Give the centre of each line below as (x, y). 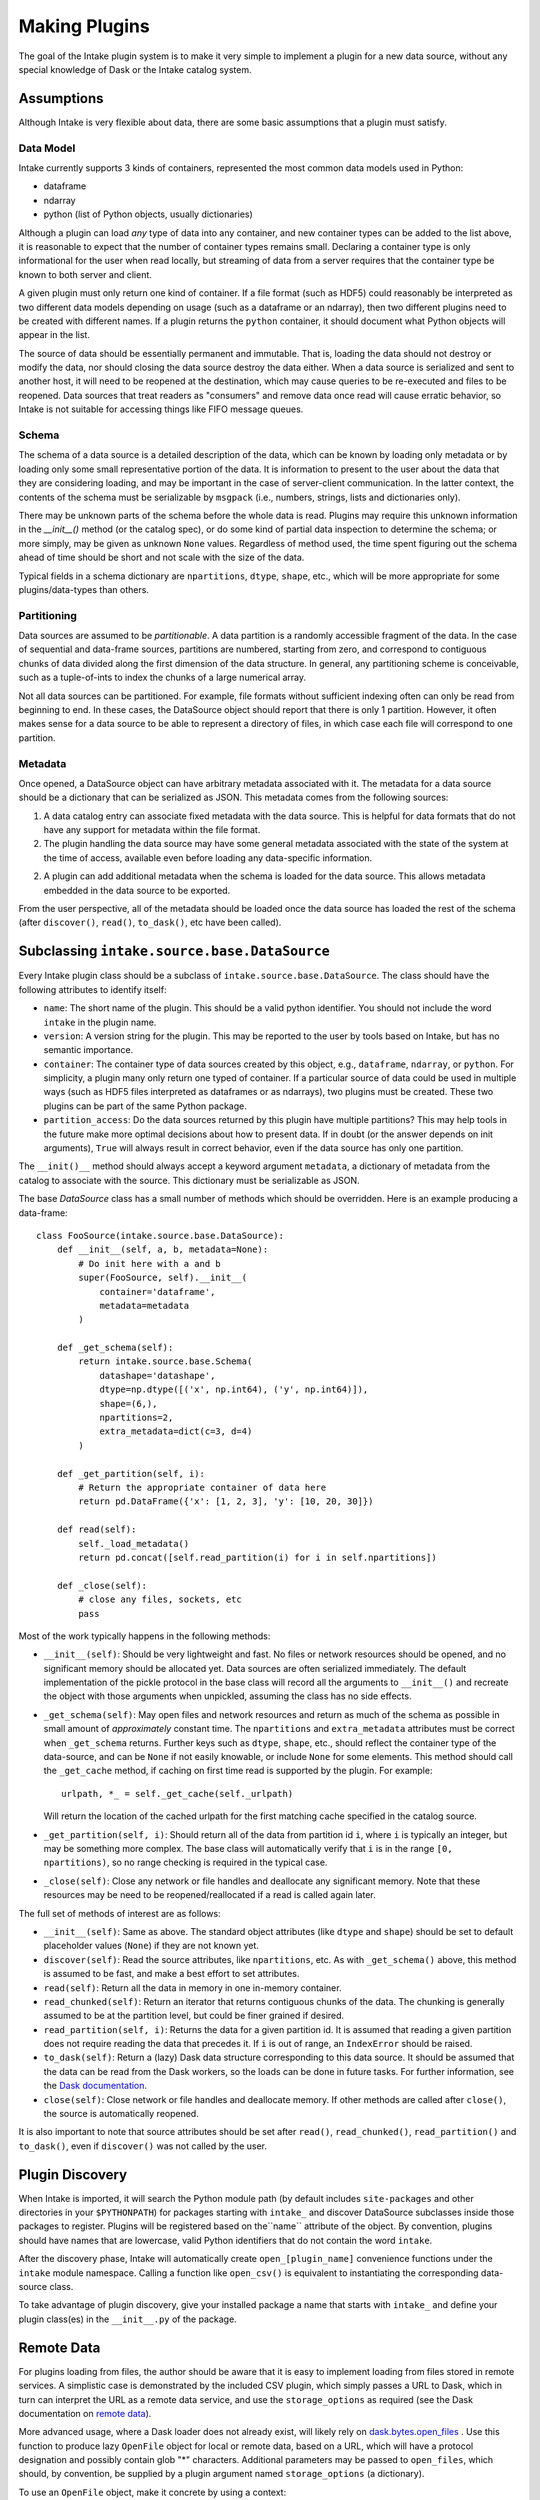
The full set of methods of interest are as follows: (119, 1913)
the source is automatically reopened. (121, 2114)
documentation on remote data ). (85, 2413)
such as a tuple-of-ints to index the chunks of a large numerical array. (162, 677)
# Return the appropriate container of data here (202, 1487)
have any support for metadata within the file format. (152, 830)
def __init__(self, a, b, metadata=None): (162, 1249)
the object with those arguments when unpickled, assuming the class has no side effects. (227, 1696)
